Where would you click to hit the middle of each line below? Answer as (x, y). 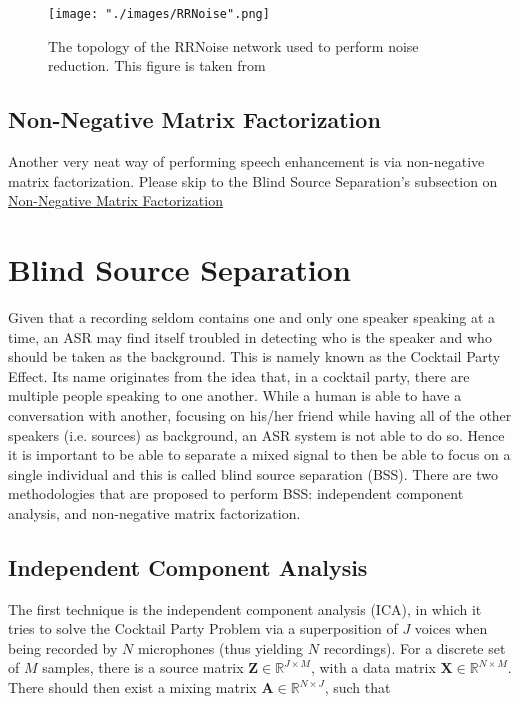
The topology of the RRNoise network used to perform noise (233, 45)
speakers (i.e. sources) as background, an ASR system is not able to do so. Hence (256, 434)
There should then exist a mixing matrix (132, 687)
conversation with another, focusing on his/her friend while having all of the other (260, 414)
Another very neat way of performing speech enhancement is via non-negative (246, 161)
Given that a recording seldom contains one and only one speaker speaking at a (252, 316)
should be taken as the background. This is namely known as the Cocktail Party (254, 356)
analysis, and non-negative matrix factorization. (154, 512)
